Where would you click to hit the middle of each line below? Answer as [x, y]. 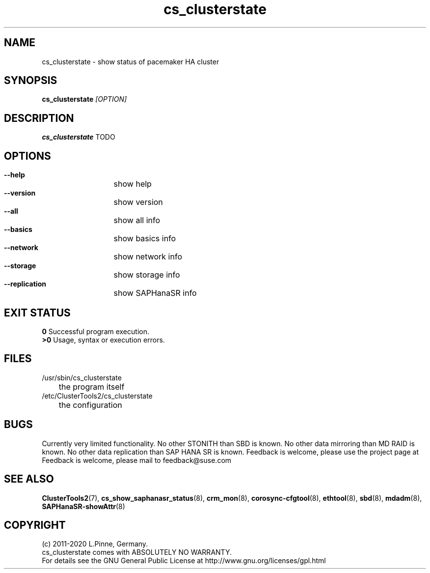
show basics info [145, 239]
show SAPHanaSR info [155, 293]
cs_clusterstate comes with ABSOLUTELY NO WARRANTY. [137, 552]
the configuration [90, 405]
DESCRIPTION [39, 118]
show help [133, 184]
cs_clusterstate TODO [79, 137]
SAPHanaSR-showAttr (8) [83, 506]
